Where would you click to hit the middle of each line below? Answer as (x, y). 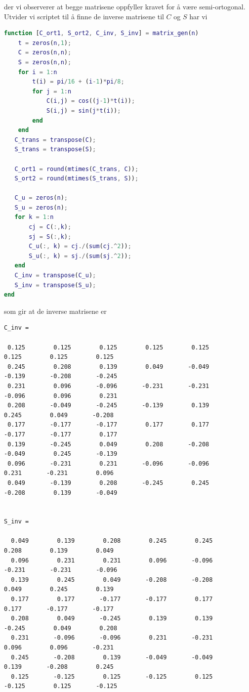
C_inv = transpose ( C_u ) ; (55, 276)
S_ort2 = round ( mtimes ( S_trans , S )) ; (77, 179)
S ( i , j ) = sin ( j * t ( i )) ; (83, 110)
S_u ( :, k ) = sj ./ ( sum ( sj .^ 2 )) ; (80, 256)
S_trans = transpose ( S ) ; (55, 150)
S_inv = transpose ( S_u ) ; (55, 285)
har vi (198, 16)
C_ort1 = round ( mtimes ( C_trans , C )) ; (77, 169)
